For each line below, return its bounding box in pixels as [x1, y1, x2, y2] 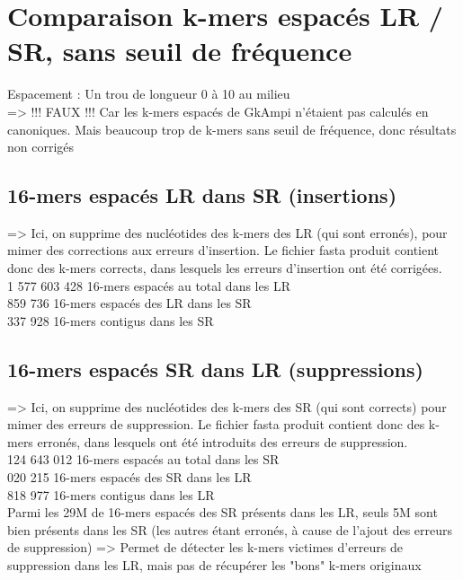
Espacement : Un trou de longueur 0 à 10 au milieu [7, 84, 290, 103]
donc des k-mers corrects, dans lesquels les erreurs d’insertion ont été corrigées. [7, 259, 442, 277]
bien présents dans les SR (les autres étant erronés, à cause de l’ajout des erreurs [7, 520, 453, 539]
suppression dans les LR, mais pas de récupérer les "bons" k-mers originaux [7, 556, 422, 574]
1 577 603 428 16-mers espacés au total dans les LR [7, 276, 290, 294]
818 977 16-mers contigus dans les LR [7, 485, 215, 504]
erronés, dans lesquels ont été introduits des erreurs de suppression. [37, 432, 408, 451]
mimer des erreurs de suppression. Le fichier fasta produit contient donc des [7, 415, 425, 434]
